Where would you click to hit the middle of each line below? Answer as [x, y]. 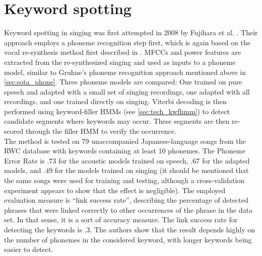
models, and [23, 170]
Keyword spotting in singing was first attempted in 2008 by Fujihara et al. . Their [131, 32]
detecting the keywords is [43, 229]
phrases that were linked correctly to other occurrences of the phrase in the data [128, 209]
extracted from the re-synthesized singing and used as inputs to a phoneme [120, 62]
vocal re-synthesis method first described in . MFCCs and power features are [122, 52]
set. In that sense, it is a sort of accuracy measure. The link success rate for [121, 220]
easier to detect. [29, 249]
